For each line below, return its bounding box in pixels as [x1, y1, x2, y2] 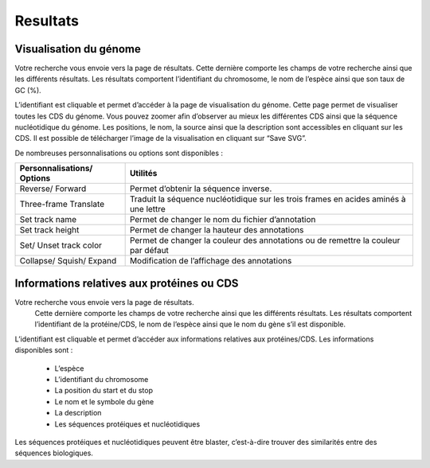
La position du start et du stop [54, 386, 153, 396]
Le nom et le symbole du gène [54, 396, 154, 406]
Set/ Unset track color [19, 240, 103, 251]
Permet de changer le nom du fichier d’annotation [129, 214, 316, 225]
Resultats [14, 12, 80, 29]
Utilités [129, 168, 158, 179]
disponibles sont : [14, 345, 73, 355]
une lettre [129, 204, 166, 215]
